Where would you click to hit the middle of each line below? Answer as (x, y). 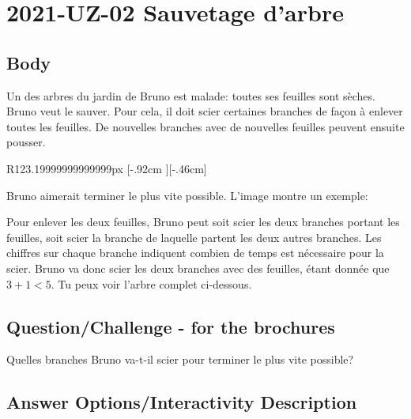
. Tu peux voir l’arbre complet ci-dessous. (151, 283)
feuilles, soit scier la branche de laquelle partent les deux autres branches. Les (194, 237)
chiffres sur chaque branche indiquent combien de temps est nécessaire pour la (195, 253)
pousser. (26, 142)
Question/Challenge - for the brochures (171, 326)
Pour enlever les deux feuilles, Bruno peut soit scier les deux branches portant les (203, 222)
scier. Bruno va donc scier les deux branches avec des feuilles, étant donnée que (198, 268)
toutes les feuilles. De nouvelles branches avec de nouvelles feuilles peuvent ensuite (205, 126)
